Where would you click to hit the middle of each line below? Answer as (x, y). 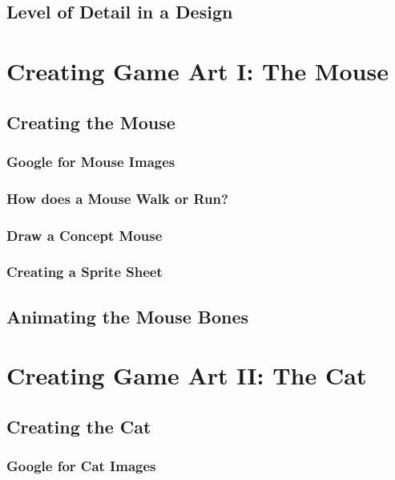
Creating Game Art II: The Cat (187, 375)
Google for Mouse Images (91, 161)
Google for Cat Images (81, 466)
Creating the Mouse (91, 122)
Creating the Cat (79, 426)
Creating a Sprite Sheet (85, 272)
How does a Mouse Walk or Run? (117, 198)
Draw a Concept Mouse (85, 235)
